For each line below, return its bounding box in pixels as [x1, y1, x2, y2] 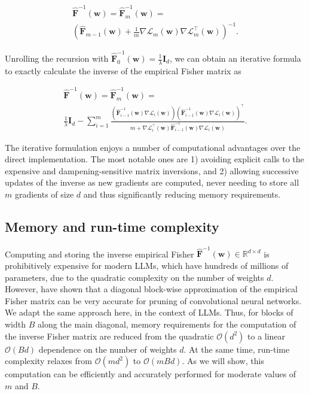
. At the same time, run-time [183, 343, 290, 355]
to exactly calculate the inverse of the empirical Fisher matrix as [5, 64, 241, 77]
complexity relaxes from [5, 354, 92, 367]
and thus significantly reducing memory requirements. [83, 187, 281, 200]
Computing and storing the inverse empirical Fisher [5, 247, 194, 260]
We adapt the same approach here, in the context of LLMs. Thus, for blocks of [5, 306, 293, 319]
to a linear [247, 329, 286, 342]
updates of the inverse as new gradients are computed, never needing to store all [5, 176, 299, 189]
